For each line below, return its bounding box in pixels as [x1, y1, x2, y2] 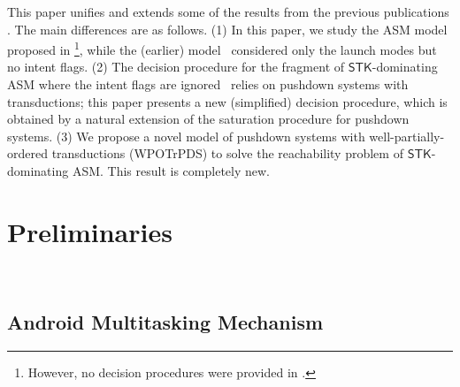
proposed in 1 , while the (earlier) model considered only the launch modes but [7, 38, 437, 58]
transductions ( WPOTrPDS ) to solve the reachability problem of [51, 144, 403, 163]
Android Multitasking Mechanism [7, 307, 324, 335]
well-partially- [369, 126, 445, 145]
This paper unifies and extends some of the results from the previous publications [7, 3, 449, 20]
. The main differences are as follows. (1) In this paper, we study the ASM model [7, 19, 448, 38]
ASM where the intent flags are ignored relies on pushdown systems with [7, 75, 409, 94]
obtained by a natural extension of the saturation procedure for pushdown [7, 110, 410, 128]
